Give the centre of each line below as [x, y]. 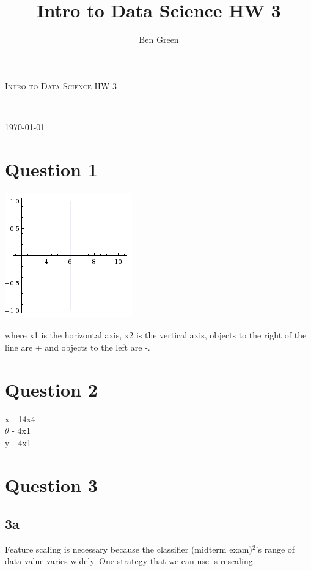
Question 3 [51, 484]
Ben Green [159, 39]
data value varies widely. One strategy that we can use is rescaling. [130, 561]
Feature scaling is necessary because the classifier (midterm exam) [129, 549]
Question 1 [51, 169]
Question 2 [51, 389]
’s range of [275, 549]
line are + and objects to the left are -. [78, 347]
